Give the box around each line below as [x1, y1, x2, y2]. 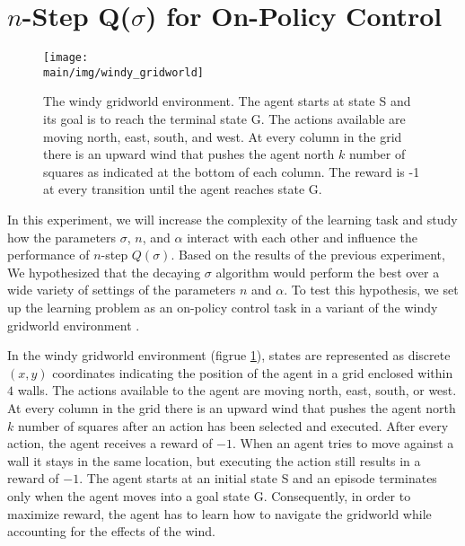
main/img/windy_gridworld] [43, 66, 204, 79]
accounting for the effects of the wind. [7, 522, 215, 541]
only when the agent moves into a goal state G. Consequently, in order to [7, 486, 411, 505]
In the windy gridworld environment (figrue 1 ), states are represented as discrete [7, 346, 451, 365]
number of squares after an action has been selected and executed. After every [17, 416, 449, 435]
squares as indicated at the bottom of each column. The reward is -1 [43, 162, 420, 181]
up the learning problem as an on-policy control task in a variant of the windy [7, 297, 438, 316]
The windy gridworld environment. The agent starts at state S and [43, 92, 411, 110]
